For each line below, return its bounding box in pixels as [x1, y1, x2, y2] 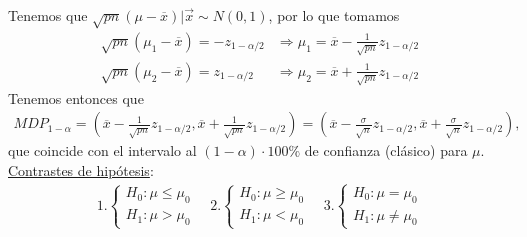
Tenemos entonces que [8, 87, 144, 108]
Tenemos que [8, 5, 88, 25]
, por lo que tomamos [268, 5, 400, 25]
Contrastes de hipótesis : [8, 159, 154, 180]
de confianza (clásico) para [304, 140, 468, 161]
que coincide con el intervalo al [8, 140, 197, 161]
